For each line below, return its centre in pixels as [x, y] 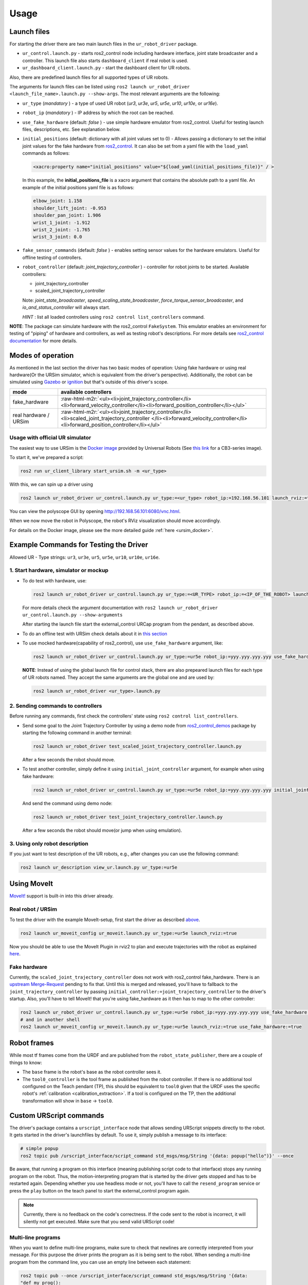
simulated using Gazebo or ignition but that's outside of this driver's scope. [89, 382]
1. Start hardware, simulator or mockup [59, 571]
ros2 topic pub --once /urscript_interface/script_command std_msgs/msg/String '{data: [134, 1275]
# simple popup [39, 1149]
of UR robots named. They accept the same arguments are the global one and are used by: [119, 677]
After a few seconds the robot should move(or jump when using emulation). [102, 830]
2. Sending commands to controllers [56, 706]
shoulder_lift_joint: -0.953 [70, 208]
